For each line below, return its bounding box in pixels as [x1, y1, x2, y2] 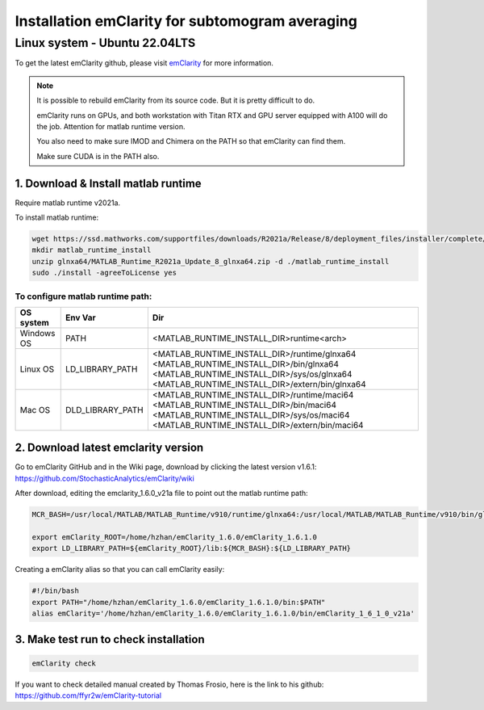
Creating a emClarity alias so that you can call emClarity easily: [15, 565, 225, 574]
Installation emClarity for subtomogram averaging [15, 12, 358, 30]
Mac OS [19, 404, 51, 415]
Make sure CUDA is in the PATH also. [36, 151, 160, 161]
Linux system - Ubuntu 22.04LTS [15, 36, 196, 50]
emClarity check [31, 658, 97, 668]
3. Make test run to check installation [15, 632, 205, 646]
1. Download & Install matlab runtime [15, 176, 202, 190]
